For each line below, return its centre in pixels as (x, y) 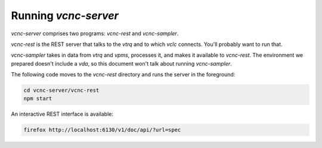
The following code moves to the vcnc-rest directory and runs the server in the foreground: (123, 75)
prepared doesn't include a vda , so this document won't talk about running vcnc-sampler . (121, 63)
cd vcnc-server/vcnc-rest (61, 90)
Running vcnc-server (65, 16)
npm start (38, 99)
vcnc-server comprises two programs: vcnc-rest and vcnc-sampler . (95, 33)
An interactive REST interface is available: (62, 114)
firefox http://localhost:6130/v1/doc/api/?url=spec (102, 130)
